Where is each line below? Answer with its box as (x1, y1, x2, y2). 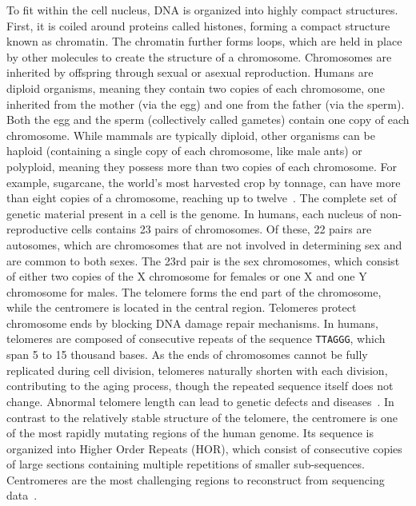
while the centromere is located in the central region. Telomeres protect (6, 299, 357, 316)
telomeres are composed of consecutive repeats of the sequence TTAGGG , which (6, 330, 386, 347)
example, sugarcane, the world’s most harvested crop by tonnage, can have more (6, 173, 401, 190)
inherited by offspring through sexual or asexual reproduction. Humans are (6, 64, 374, 81)
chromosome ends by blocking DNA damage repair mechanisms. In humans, (6, 314, 378, 331)
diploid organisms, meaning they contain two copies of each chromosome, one (6, 79, 385, 96)
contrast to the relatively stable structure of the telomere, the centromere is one (6, 408, 398, 425)
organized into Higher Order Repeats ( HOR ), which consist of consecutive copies (6, 440, 402, 456)
